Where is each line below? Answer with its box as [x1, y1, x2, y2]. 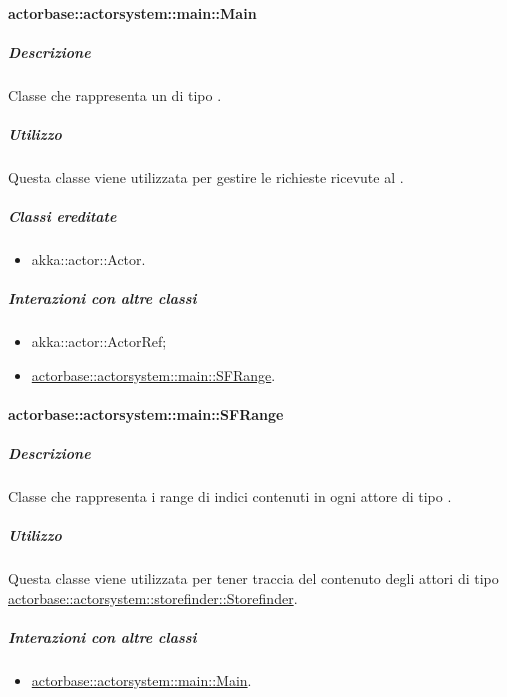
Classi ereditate [8, 206, 117, 227]
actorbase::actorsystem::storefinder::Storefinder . [8, 587, 298, 608]
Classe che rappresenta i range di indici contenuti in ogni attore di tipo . [8, 486, 452, 507]
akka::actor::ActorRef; [31, 331, 167, 352]
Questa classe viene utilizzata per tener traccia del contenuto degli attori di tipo [8, 568, 499, 589]
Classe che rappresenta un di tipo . [8, 84, 222, 105]
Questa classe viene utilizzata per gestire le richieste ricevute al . [8, 166, 404, 187]
